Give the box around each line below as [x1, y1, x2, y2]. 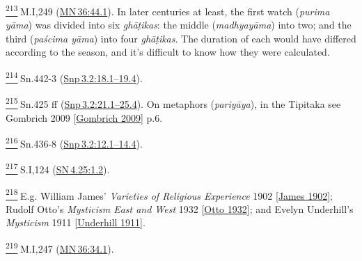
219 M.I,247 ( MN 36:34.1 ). [6, 239, 114, 255]
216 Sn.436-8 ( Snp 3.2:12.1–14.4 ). [6, 134, 143, 150]
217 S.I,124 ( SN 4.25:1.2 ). [6, 160, 110, 177]
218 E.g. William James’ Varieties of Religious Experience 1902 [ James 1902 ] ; [6, 186, 333, 203]
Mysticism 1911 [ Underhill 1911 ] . [6, 215, 145, 230]
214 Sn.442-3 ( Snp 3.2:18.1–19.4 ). [6, 69, 143, 85]
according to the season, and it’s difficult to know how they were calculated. [6, 45, 330, 59]
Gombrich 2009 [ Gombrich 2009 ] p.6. [6, 110, 163, 125]
